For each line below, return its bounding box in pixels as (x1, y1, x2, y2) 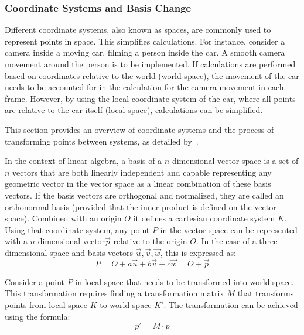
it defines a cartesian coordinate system (133, 212, 275, 224)
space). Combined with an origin (5, 212, 122, 224)
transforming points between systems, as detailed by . (5, 135, 199, 147)
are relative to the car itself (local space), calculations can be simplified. (5, 104, 263, 116)
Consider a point (5, 275, 65, 288)
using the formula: (5, 310, 70, 322)
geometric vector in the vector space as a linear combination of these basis (5, 177, 271, 190)
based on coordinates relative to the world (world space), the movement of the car (5, 69, 299, 81)
